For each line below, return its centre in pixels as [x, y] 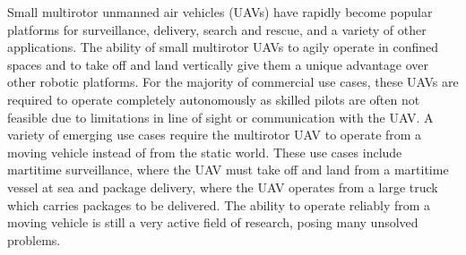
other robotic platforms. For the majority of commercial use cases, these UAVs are [233, 82]
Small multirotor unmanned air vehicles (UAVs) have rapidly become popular [220, 12]
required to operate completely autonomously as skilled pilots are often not [214, 99]
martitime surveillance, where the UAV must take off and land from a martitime [228, 170]
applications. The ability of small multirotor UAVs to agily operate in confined [223, 47]
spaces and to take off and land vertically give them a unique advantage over [218, 64]
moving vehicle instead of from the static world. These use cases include [205, 152]
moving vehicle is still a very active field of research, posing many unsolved [213, 222]
